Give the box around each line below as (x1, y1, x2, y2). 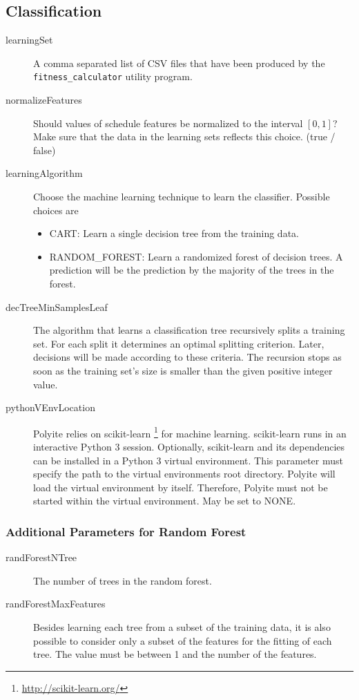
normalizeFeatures (6, 93, 82, 107)
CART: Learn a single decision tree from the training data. (49, 226, 299, 240)
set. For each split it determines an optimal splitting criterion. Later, (33, 336, 324, 350)
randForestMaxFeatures (6, 596, 106, 611)
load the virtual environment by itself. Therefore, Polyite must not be (33, 480, 328, 494)
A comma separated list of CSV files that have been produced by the (33, 55, 325, 70)
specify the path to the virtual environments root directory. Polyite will (33, 466, 336, 481)
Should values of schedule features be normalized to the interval (33, 115, 303, 130)
